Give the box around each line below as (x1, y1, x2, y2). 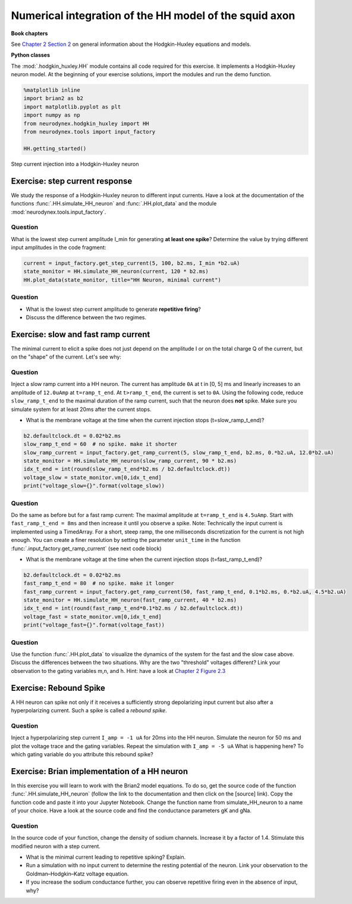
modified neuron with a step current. (11, 843, 101, 850)
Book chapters (11, 30, 48, 37)
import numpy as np (23, 112, 80, 119)
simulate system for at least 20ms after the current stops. (11, 406, 152, 413)
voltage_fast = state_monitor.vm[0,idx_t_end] (23, 613, 162, 620)
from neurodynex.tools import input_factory (23, 129, 156, 135)
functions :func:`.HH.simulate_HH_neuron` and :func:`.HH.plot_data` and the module (11, 200, 217, 207)
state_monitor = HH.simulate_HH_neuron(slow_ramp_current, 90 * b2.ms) (23, 457, 237, 465)
